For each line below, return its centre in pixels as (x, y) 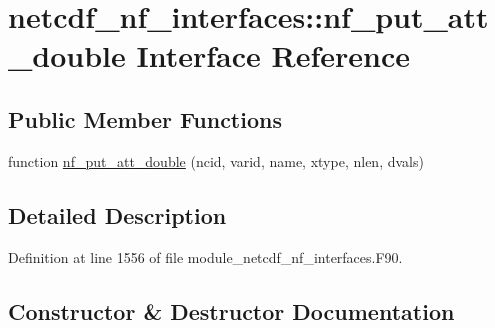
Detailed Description (117, 214)
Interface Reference (273, 55)
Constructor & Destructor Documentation (231, 310)
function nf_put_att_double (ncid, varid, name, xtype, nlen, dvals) (216, 160)
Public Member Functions (145, 118)
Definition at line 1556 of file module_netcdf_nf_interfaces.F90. (205, 256)
